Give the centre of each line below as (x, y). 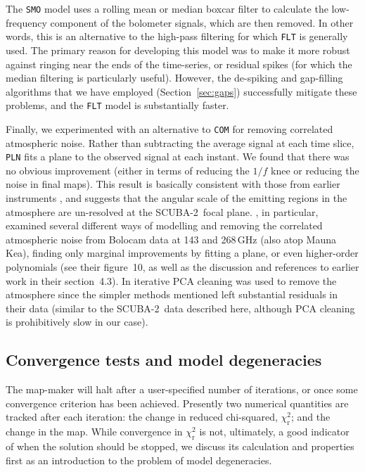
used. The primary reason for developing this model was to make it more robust (178, 50)
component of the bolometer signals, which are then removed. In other (202, 22)
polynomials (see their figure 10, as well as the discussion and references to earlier (182, 267)
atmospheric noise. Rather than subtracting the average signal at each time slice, (180, 142)
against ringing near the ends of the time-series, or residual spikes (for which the (179, 64)
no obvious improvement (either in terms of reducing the (128, 170)
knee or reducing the (315, 170)
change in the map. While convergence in (94, 432)
